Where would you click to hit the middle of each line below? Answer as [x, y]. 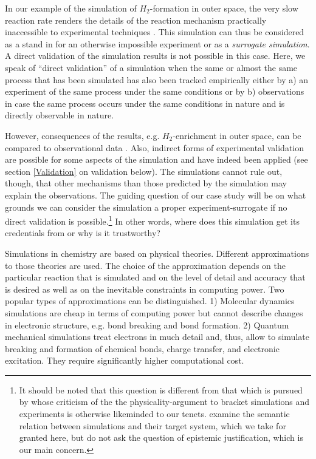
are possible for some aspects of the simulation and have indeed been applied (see [156, 159]
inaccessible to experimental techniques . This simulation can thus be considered [155, 32]
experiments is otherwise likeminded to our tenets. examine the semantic [154, 414]
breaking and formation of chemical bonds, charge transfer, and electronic [142, 348]
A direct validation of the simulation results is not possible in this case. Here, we [155, 56]
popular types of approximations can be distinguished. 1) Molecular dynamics [150, 301]
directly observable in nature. [60, 115]
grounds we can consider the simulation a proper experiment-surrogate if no [146, 207]
